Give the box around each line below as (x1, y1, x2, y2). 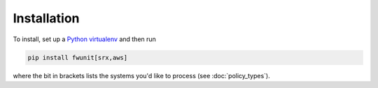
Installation (13, 10, 80, 26)
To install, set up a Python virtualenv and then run (13, 35, 157, 43)
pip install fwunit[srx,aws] (27, 53, 128, 61)
